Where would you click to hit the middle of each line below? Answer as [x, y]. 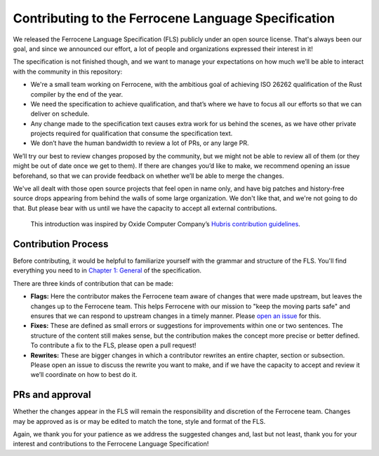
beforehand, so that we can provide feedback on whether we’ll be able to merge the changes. [148, 176]
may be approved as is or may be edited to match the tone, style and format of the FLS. [139, 421]
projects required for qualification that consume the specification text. [132, 134]
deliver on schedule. [60, 114]
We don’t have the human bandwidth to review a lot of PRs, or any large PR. [140, 143]
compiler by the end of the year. [77, 94]
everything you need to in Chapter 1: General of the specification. [107, 270]
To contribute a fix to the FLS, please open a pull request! [113, 345]
